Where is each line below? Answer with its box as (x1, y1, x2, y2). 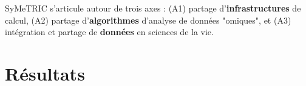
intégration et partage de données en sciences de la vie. (5, 25, 214, 38)
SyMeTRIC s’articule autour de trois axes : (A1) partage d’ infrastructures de (5, 2, 301, 14)
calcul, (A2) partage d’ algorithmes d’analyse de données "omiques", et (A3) (5, 13, 291, 26)
